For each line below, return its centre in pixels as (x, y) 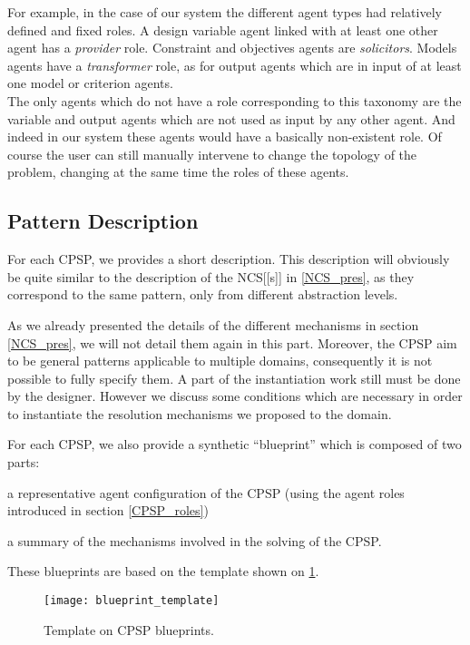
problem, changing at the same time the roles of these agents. (178, 172)
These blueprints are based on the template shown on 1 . (163, 571)
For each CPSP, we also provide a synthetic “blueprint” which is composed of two (235, 444)
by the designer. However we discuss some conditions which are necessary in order (235, 396)
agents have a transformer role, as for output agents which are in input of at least (235, 65)
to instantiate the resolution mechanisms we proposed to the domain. (200, 413)
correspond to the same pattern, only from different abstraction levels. (203, 294)
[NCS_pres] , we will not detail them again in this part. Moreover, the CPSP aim (232, 342)
